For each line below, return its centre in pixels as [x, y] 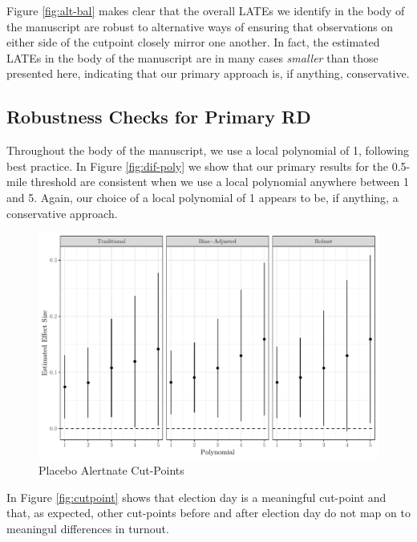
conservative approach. [62, 213]
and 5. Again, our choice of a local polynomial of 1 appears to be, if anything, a [202, 197]
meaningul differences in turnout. [88, 528]
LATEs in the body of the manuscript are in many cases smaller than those [192, 57]
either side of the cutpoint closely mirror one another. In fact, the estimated [193, 42]
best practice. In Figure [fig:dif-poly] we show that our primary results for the [198, 166]
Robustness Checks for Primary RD [159, 117]
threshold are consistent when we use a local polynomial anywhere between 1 [220, 182]
